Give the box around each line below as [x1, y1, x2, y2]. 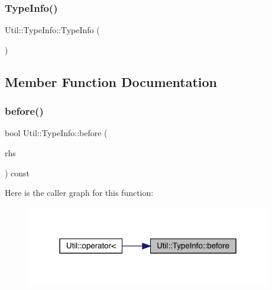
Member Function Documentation [5, 72, 218, 91]
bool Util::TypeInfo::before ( [5, 127, 108, 139]
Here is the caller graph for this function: [5, 186, 154, 199]
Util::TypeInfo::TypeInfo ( [5, 24, 100, 36]
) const [5, 166, 30, 179]
